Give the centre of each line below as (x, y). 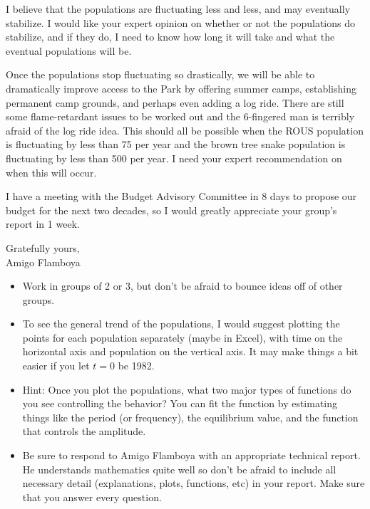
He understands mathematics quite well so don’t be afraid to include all (179, 469)
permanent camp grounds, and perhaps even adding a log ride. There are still (175, 102)
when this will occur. (51, 172)
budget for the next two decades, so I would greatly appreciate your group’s (171, 210)
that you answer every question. (92, 497)
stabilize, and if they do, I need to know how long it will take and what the (170, 37)
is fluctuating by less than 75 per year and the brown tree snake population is (176, 144)
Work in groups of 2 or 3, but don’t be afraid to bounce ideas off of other (183, 286)
